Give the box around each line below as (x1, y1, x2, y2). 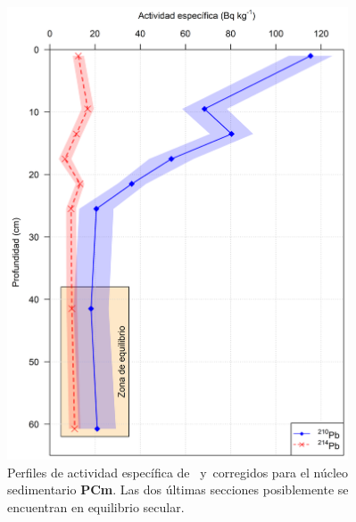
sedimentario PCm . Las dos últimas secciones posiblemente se (7, 480, 349, 499)
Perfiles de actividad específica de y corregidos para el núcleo (7, 462, 349, 481)
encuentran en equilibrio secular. (7, 497, 185, 516)
